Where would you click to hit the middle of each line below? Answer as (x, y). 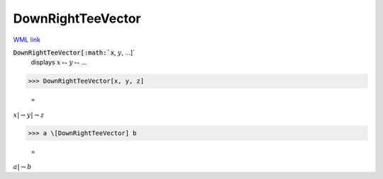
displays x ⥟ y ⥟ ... (59, 62)
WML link (27, 40)
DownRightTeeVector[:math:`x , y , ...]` (74, 52)
